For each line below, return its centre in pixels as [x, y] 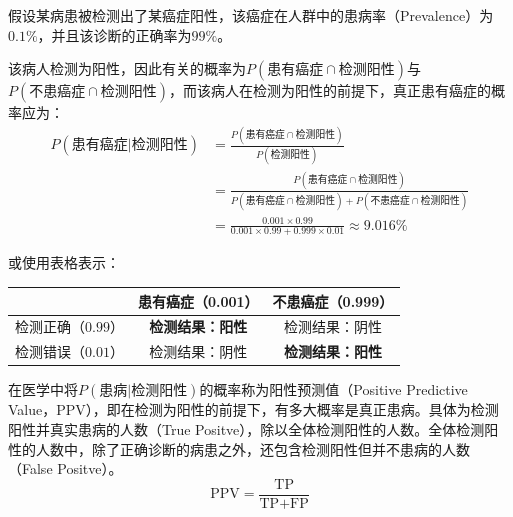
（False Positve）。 [65, 468]
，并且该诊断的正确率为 [114, 34]
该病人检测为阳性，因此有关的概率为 [127, 68]
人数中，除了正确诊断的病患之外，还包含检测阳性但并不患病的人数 [252, 448]
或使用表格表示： [64, 262]
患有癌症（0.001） [198, 300]
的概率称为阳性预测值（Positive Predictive [333, 389]
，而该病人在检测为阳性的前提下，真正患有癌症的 [330, 90]
